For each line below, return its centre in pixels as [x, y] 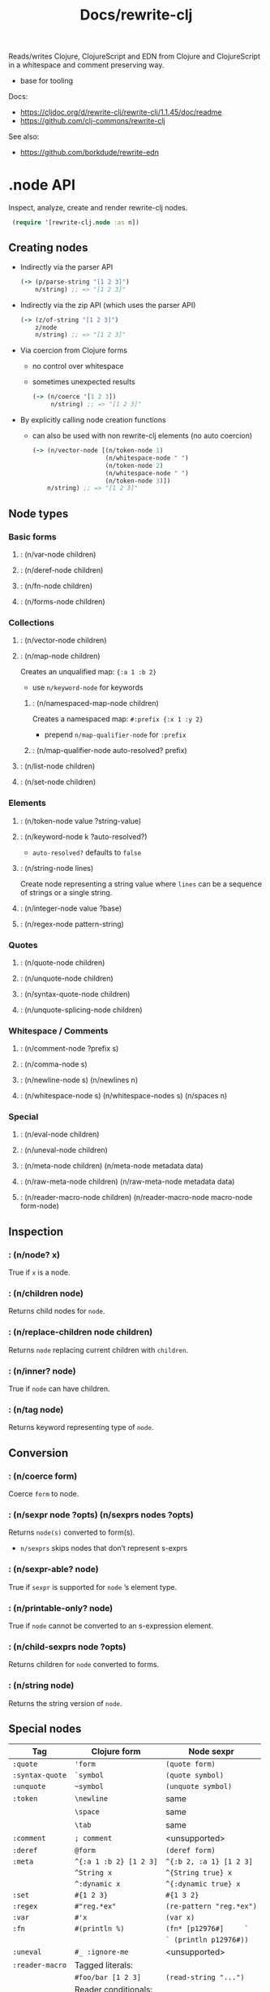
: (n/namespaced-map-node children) [96, 704]
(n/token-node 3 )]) [138, 481]
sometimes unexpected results [84, 382]
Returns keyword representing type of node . [81, 1427]
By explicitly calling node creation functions [93, 420]
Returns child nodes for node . [57, 1311]
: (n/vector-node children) [63, 640]
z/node [46, 327]
